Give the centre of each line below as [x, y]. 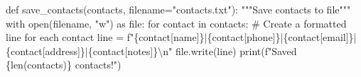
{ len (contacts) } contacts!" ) [64, 65]
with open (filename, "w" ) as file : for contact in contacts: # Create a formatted [176, 23]
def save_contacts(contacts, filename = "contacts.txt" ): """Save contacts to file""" [178, 9]
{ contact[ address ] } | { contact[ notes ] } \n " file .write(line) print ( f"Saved [151, 51]
